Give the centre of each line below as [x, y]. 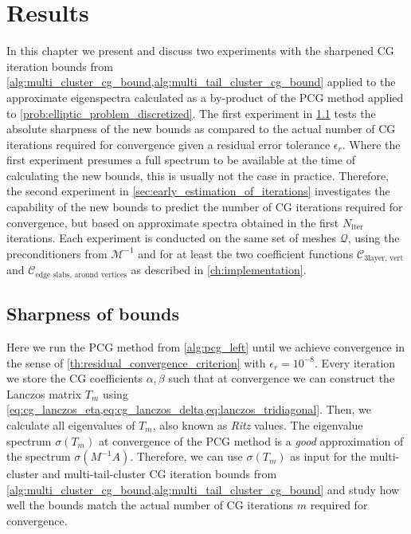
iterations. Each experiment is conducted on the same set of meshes [172, 238]
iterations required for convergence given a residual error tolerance [168, 144]
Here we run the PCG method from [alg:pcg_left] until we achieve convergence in [206, 346]
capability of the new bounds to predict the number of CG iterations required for [205, 207]
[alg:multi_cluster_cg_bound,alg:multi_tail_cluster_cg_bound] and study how [203, 489]
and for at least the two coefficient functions [246, 253]
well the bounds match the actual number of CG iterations [150, 505]
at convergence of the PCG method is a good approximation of [251, 440]
